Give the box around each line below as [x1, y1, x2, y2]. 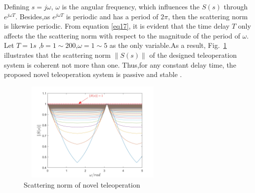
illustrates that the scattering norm [4, 49, 111, 60]
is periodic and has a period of [66, 11, 159, 21]
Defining [4, 1, 30, 11]
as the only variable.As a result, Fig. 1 [109, 40, 227, 50]
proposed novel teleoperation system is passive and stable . [4, 69, 182, 79]
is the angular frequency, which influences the [62, 1, 200, 11]
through [223, 1, 248, 11]
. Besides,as [15, 11, 50, 21]
